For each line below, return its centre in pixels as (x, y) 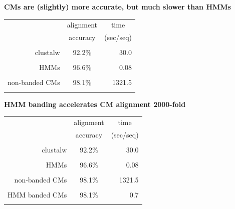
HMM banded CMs (37, 195)
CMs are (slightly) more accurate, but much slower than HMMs (117, 6)
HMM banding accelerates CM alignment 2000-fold (95, 104)
